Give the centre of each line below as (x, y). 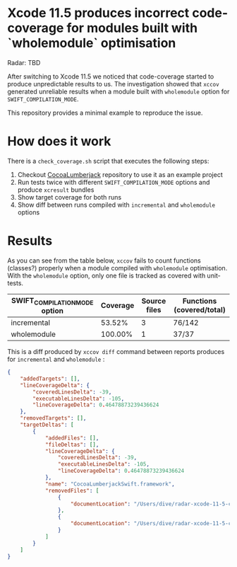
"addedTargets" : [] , (50, 379)
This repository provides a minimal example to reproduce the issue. (105, 113)
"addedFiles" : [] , (72, 438)
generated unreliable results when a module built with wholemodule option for (119, 91)
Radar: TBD (24, 62)
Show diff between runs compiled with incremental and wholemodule (116, 205)
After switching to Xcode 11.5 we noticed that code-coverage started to (111, 76)
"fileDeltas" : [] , (72, 445)
